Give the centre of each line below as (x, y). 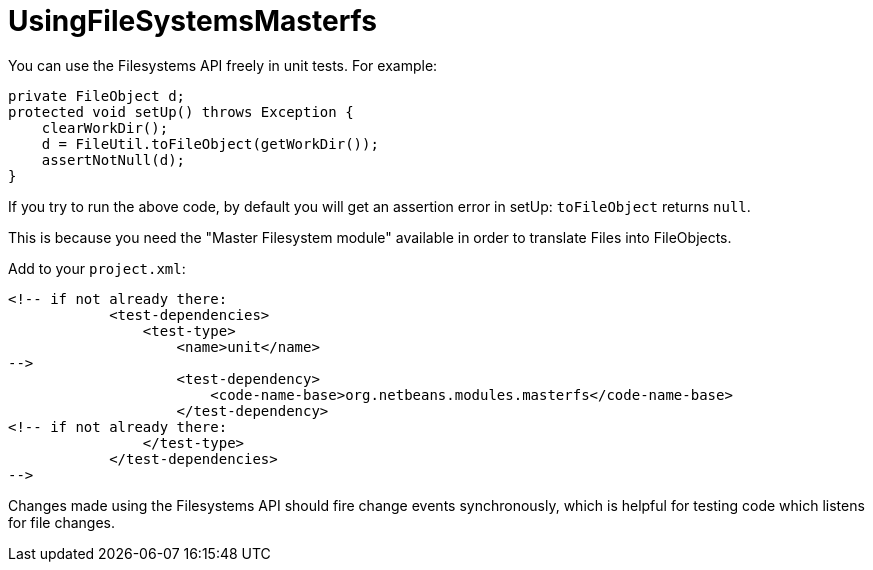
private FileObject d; (97, 95)
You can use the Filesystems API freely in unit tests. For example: (223, 65)
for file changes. (62, 522)
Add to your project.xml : (97, 268)
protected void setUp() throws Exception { (181, 111)
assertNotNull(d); (113, 159)
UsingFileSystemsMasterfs (192, 21)
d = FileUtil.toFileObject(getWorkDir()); (210, 143)
